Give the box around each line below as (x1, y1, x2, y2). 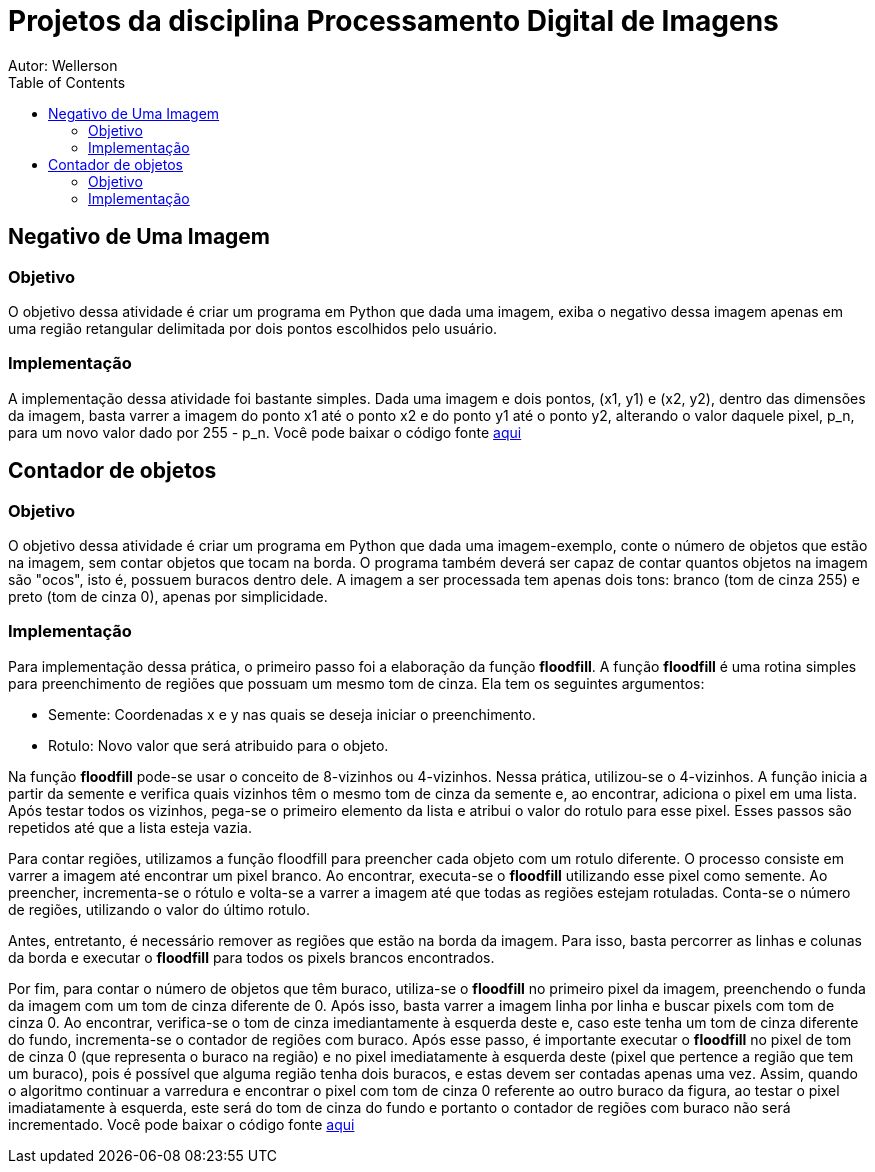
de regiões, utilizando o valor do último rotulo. (8, 900, 311, 918)
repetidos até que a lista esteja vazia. (8, 818, 252, 836)
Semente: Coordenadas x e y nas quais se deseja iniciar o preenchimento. (48, 705, 536, 723)
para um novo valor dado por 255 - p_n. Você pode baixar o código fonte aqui (8, 423, 522, 441)
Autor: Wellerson (8, 56, 118, 74)
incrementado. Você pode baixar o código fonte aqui (8, 1115, 355, 1133)
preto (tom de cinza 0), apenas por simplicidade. (8, 587, 328, 605)
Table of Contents (8, 73, 126, 91)
